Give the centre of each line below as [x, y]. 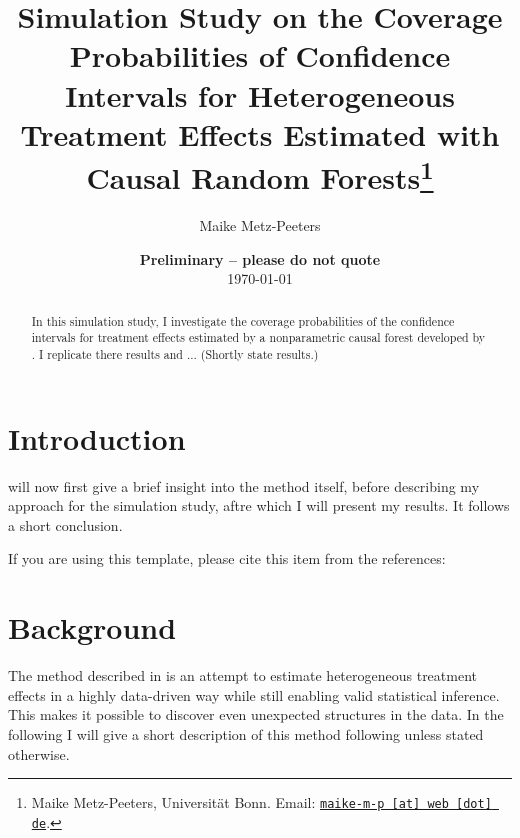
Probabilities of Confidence [260, 55]
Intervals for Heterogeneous [260, 94]
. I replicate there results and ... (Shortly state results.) [175, 354]
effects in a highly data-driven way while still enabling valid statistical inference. [254, 694]
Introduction [97, 437]
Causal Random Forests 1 [260, 175]
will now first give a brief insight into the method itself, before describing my [244, 485]
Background [92, 627]
